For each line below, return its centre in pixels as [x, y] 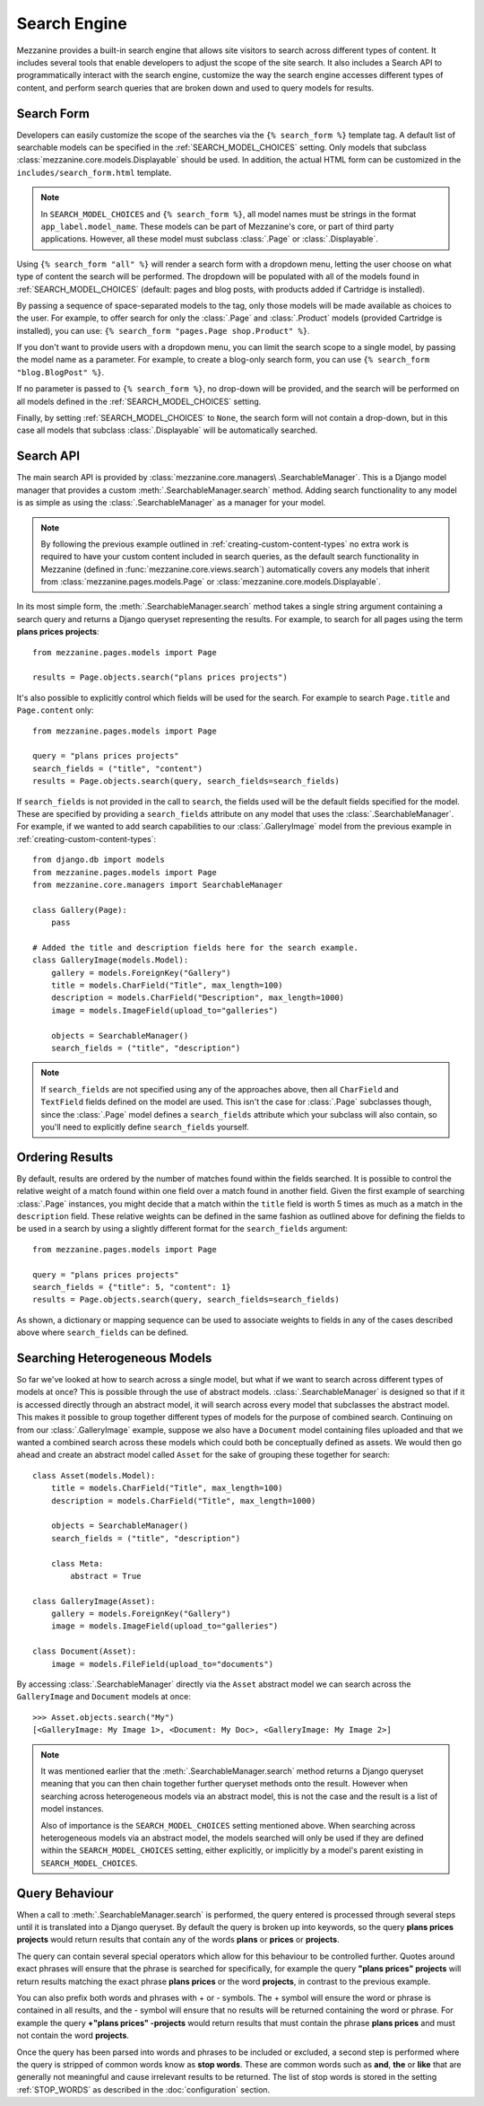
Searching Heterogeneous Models [114, 1358]
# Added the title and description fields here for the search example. [195, 948]
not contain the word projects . [73, 2036]
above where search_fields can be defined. [103, 1332]
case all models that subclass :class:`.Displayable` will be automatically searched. [167, 430]
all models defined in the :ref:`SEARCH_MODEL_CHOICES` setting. [139, 401]
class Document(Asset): [85, 1651]
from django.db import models [99, 860]
